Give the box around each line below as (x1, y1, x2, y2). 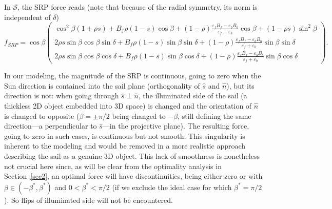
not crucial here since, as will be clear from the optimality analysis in (4, 160, 222, 171)
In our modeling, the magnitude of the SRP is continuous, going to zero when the (4, 70, 261, 81)
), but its (226, 80, 255, 91)
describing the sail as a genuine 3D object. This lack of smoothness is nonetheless (4, 150, 260, 161)
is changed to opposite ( (4, 110, 80, 121)
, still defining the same (178, 110, 251, 121)
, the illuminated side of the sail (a (138, 90, 247, 101)
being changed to (112, 110, 166, 121)
